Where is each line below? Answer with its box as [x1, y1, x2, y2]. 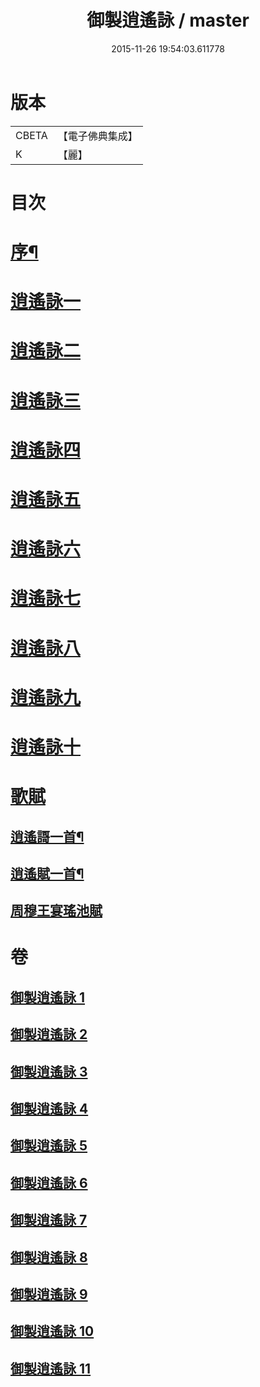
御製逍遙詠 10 [10, 1323, 95, 1340]
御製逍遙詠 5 [10, 1137, 88, 1155]
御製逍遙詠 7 [10, 1212, 88, 1229]
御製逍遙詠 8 [10, 1249, 88, 1266]
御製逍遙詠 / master [86, 9, 250, 32]
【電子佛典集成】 [57, 129, 138, 143]
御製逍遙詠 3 [10, 1063, 88, 1080]
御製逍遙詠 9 [10, 1286, 88, 1303]
